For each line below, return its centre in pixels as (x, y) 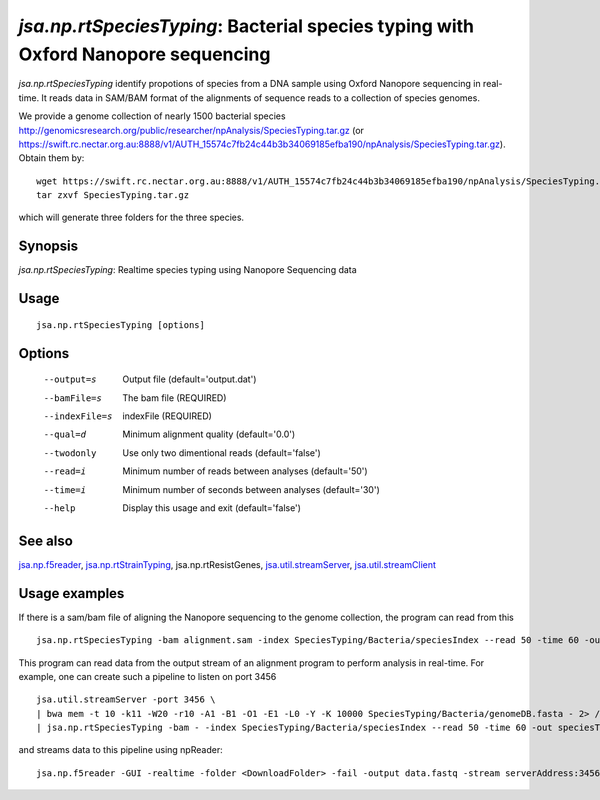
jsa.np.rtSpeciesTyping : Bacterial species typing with (246, 26)
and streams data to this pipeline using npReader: (121, 750)
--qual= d (65, 434)
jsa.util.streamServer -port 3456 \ (126, 699)
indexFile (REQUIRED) (167, 416)
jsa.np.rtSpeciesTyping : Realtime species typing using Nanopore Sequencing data (187, 270)
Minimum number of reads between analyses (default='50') (245, 471)
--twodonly (70, 453)
